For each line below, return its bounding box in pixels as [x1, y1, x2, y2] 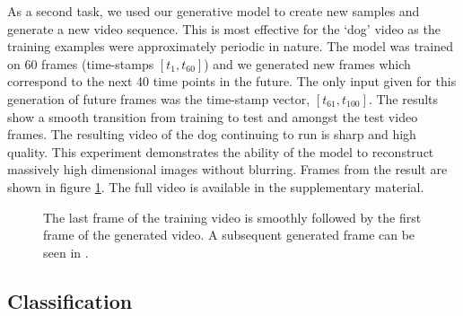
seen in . [43, 242, 89, 261]
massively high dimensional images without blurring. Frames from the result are [7, 160, 448, 179]
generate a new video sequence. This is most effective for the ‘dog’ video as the [7, 19, 441, 38]
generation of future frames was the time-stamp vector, [7, 89, 310, 108]
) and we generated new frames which [204, 54, 411, 73]
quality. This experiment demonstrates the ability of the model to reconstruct [7, 142, 434, 161]
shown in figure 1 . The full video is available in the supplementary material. [7, 177, 424, 196]
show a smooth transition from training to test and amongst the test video [7, 107, 418, 126]
